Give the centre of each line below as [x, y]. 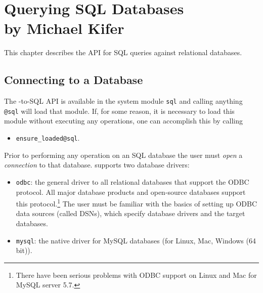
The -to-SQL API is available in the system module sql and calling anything [123, 101]
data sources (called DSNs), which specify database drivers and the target [130, 213]
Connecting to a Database [74, 80]
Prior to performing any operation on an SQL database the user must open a [123, 155]
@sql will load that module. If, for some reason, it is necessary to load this [119, 111]
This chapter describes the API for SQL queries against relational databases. [123, 52]
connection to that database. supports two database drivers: [97, 165]
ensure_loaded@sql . [48, 138]
